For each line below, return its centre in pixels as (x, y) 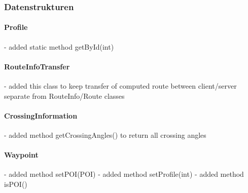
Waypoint (21, 155)
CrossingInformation (41, 115)
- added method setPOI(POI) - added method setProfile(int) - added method (124, 174)
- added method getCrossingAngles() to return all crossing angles (105, 135)
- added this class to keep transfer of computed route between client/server (120, 86)
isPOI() (16, 184)
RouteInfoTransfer (37, 66)
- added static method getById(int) (59, 46)
